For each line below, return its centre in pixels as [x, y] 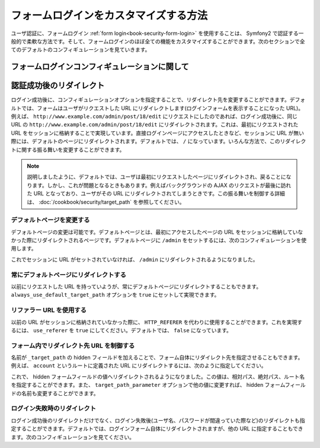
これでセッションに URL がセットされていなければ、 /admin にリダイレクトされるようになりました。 [135, 259]
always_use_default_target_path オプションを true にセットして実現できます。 [115, 295]
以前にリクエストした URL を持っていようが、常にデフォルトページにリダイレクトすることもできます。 [136, 287]
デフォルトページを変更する [50, 220]
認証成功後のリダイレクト [58, 86]
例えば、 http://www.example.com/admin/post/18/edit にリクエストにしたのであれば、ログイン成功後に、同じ [154, 116]
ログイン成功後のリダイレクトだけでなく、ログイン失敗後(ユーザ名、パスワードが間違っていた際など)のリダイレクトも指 [158, 420]
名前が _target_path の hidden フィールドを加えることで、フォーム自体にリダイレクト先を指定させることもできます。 [157, 358]
